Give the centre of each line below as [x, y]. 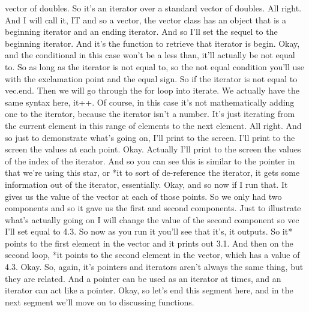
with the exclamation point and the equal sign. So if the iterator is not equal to [151, 78]
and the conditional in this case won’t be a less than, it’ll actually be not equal [150, 55]
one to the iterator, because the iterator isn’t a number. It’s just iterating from [150, 114]
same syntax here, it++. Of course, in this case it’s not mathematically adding [150, 102]
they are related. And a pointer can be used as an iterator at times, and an [143, 278]
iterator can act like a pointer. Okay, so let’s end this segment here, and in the [149, 290]
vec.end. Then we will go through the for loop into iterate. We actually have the [152, 90]
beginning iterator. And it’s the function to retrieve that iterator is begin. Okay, [152, 43]
